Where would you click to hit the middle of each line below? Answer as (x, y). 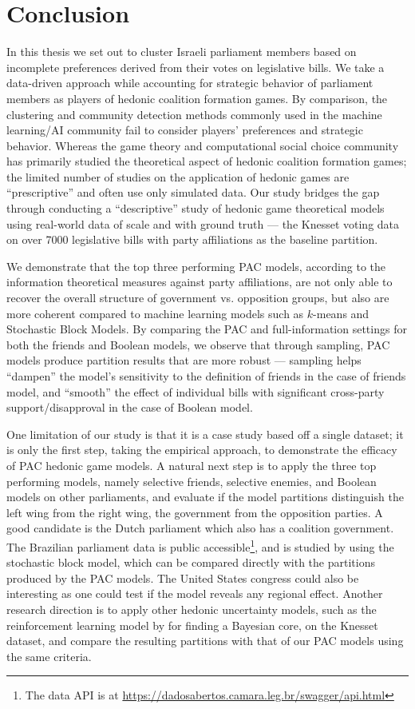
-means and (341, 313)
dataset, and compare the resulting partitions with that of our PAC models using (205, 641)
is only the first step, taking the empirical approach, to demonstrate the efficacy (202, 450)
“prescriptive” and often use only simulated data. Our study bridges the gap (193, 192)
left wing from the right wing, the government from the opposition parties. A (195, 512)
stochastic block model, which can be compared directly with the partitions (191, 562)
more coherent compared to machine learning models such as (155, 313)
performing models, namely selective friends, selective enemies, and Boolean (192, 481)
